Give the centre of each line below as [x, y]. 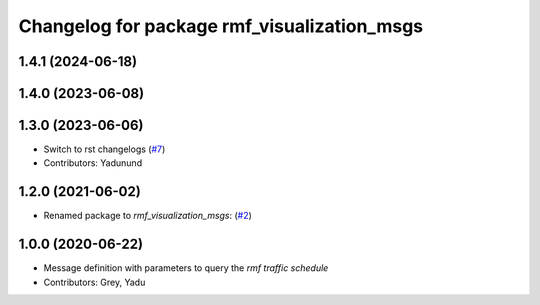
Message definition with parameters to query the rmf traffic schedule [186, 268]
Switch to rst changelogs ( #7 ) [104, 149]
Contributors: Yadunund [93, 163]
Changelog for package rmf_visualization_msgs [221, 26]
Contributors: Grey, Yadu [94, 282]
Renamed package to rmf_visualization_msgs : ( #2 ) [147, 216]
